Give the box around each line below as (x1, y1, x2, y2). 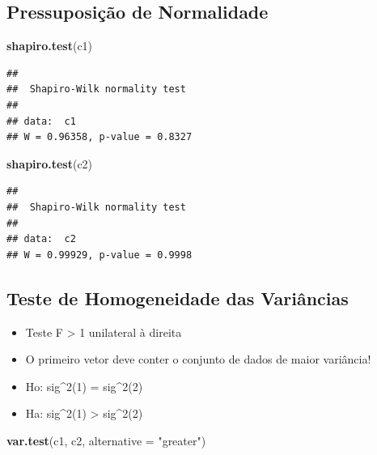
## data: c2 (6, 233, 76, 245)
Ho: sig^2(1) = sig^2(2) (25, 377, 143, 394)
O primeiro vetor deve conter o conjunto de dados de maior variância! (25, 351, 371, 368)
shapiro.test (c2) (6, 155, 93, 172)
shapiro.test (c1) (6, 37, 93, 54)
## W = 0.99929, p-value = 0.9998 (6, 249, 193, 261)
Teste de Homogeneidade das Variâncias (6, 285, 349, 310)
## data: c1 (6, 115, 76, 127)
